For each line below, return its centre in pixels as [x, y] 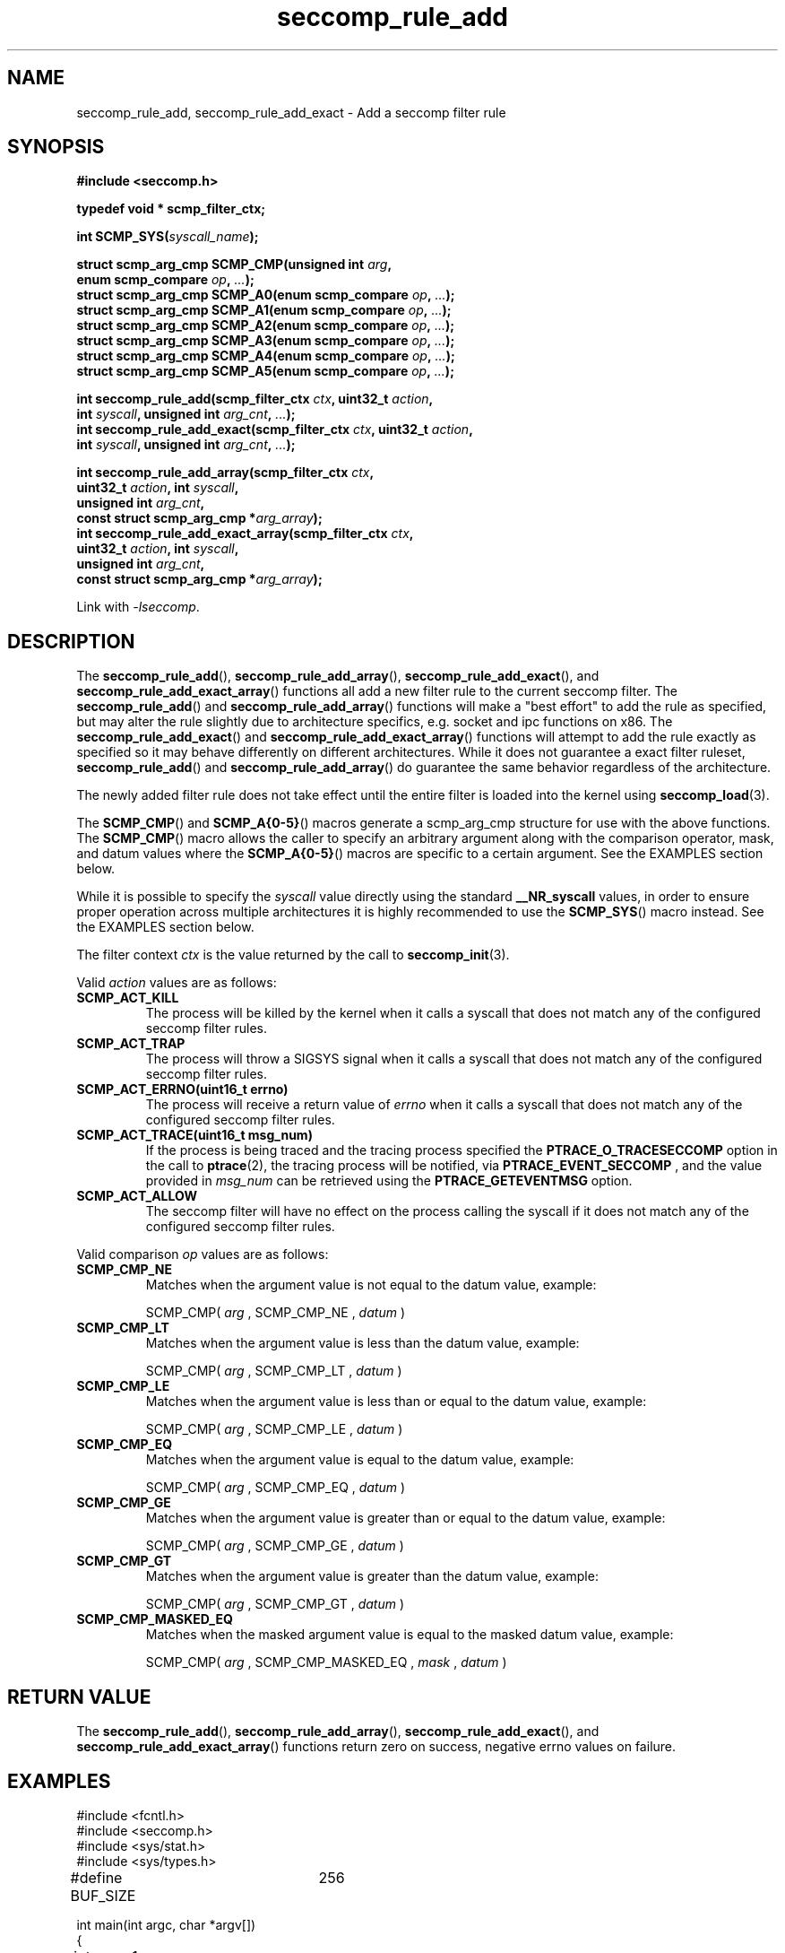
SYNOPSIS [56, 147]
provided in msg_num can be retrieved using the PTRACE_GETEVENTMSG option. [389, 1181]
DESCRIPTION [71, 641]
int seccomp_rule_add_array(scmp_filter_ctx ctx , [225, 473]
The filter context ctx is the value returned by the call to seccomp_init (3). [293, 955]
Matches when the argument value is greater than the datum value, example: [372, 1576]
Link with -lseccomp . [138, 607]
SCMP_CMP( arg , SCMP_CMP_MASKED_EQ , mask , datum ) [326, 1662]
